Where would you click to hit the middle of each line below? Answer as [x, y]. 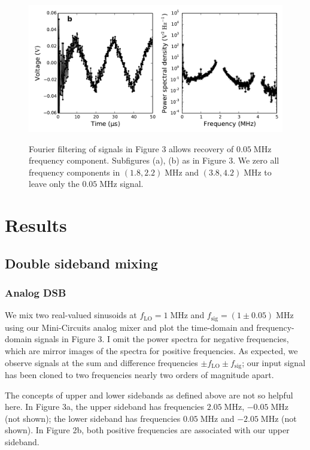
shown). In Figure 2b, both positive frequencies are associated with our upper [147, 430]
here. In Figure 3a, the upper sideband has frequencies [105, 407]
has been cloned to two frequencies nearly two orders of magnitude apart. [139, 375]
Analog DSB [36, 293]
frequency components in [75, 172]
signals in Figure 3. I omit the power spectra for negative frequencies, [162, 339]
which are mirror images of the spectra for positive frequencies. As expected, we [151, 350]
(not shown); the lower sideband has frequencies [93, 418]
